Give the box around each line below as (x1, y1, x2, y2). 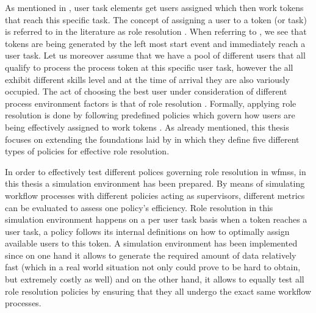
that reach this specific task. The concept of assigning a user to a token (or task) (5, 13, 307, 26)
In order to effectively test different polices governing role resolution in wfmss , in (5, 165, 306, 178)
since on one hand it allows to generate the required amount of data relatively (5, 248, 296, 261)
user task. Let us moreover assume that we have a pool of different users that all (5, 49, 306, 62)
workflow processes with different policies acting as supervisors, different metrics (5, 189, 305, 201)
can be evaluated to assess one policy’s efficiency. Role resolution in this (5, 201, 273, 214)
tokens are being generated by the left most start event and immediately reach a (5, 37, 306, 49)
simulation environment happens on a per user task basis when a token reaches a (5, 213, 307, 226)
